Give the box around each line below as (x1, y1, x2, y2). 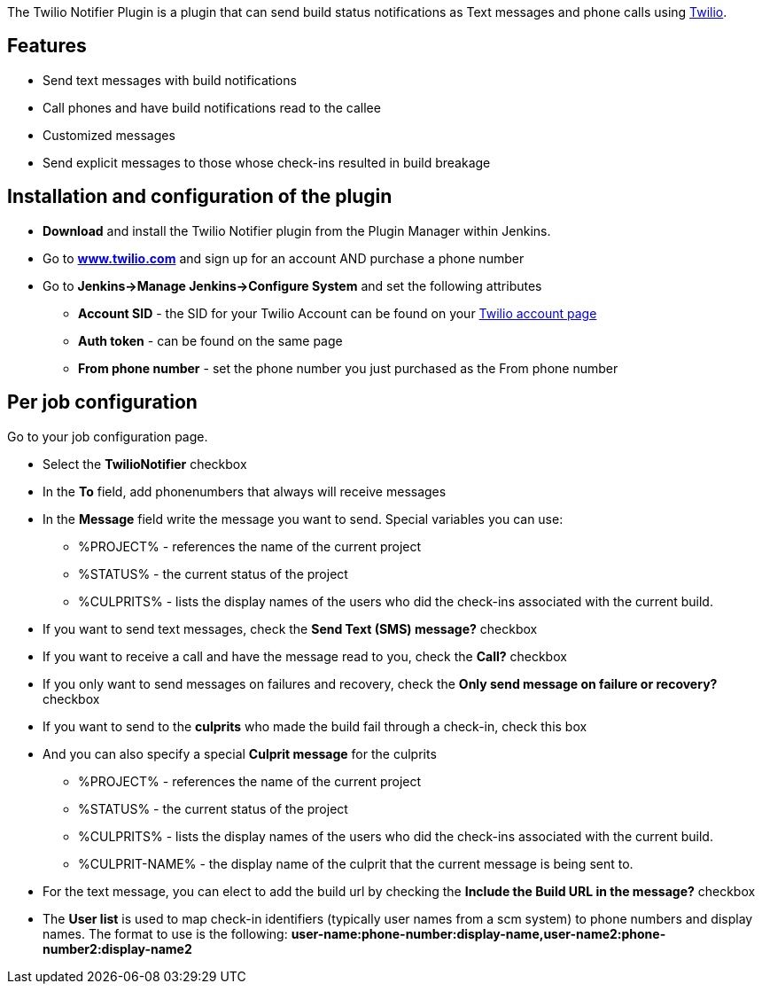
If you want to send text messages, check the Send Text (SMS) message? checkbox (43, 620, 538, 636)
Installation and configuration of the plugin (7, 185, 393, 208)
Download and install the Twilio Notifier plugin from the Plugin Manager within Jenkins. (43, 222, 551, 238)
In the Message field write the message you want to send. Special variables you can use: (43, 511, 564, 527)
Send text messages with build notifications (43, 72, 297, 88)
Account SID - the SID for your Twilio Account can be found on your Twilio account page (78, 305, 597, 321)
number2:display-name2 (43, 940, 192, 956)
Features (7, 35, 87, 58)
